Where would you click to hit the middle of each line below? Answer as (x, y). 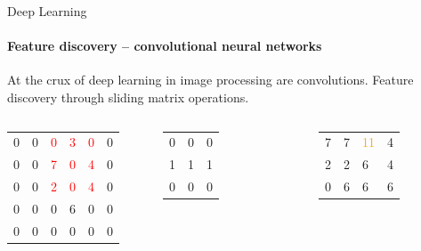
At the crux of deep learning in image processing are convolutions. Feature (210, 80)
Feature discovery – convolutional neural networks (165, 46)
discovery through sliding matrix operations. (128, 97)
